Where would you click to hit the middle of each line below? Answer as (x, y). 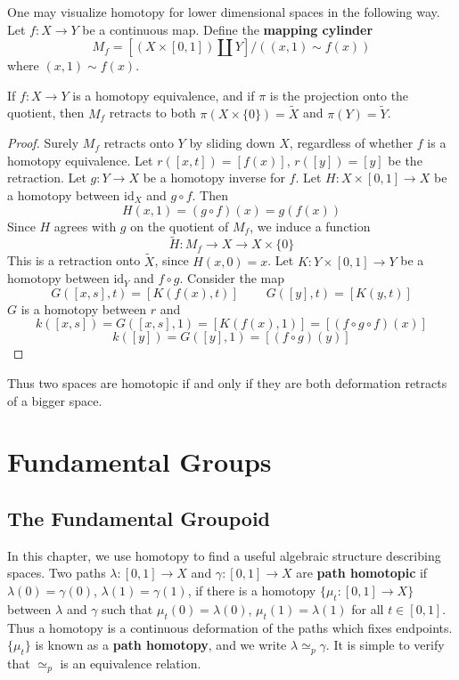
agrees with (85, 226)
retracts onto (139, 143)
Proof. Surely (43, 143)
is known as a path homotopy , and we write (161, 645)
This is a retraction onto (74, 260)
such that (127, 608)
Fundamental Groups (139, 461)
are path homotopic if (362, 573)
